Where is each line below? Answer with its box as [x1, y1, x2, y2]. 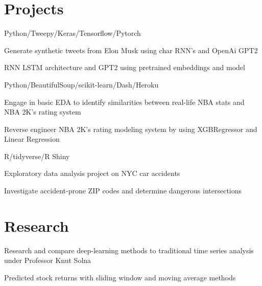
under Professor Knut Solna [4, 255, 91, 266]
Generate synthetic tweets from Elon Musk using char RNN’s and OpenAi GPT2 [4, 45, 258, 55]
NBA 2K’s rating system [4, 106, 81, 117]
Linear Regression [4, 134, 60, 144]
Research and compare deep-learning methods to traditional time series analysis [4, 245, 254, 255]
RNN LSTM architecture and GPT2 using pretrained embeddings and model [4, 62, 245, 73]
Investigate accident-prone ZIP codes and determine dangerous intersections [4, 185, 242, 196]
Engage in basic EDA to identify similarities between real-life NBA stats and [4, 96, 245, 107]
